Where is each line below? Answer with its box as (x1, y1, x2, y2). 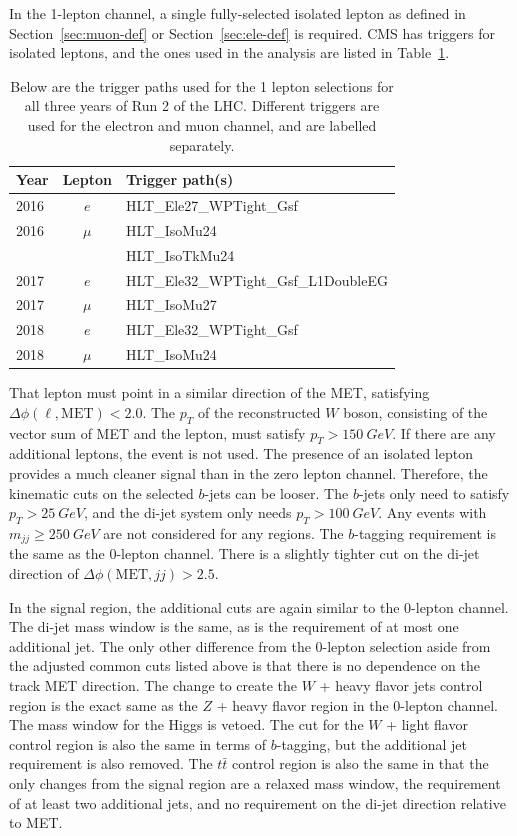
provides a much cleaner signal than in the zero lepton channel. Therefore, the (9, 462, 488, 483)
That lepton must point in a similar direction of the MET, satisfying (9, 382, 430, 403)
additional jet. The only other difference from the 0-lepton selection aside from (9, 635, 491, 656)
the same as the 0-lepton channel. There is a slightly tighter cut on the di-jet (9, 543, 480, 564)
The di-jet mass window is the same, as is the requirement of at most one (9, 616, 459, 637)
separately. (169, 134, 235, 155)
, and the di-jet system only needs (84, 502, 292, 523)
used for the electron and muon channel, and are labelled (27, 114, 377, 135)
